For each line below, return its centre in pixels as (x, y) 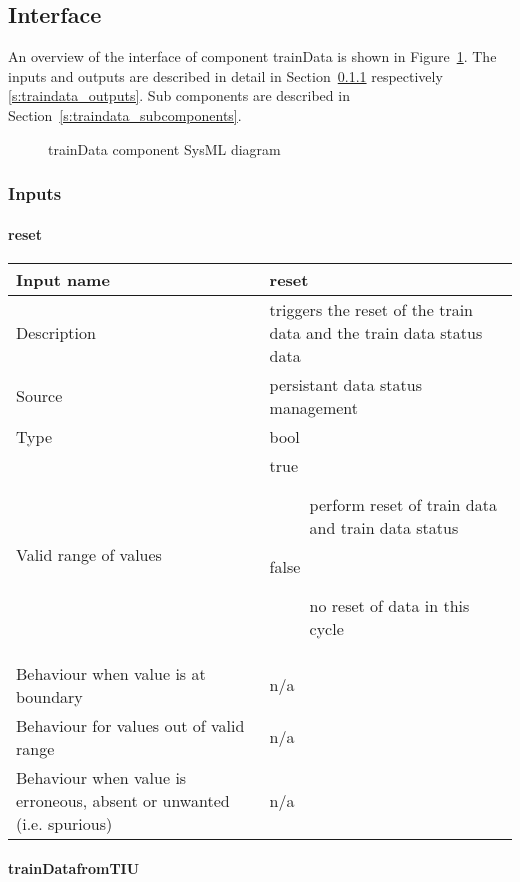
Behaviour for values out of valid (130, 725)
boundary (49, 696)
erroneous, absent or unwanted (123, 800)
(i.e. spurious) (64, 823)
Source (39, 396)
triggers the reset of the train (371, 309)
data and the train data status (376, 332)
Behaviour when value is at (111, 673)
